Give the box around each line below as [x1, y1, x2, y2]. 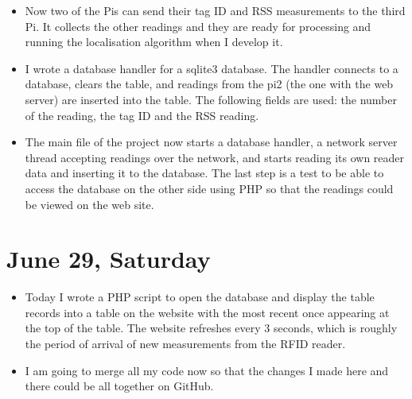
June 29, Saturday [6, 242, 211, 275]
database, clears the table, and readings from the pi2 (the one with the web [25, 76, 394, 92]
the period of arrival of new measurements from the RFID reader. [25, 335, 346, 352]
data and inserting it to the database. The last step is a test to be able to [25, 165, 384, 181]
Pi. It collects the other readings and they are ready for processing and [25, 17, 371, 34]
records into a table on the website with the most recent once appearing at [25, 304, 390, 320]
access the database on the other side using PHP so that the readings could [25, 180, 394, 196]
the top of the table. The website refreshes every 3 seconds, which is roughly [25, 320, 398, 336]
